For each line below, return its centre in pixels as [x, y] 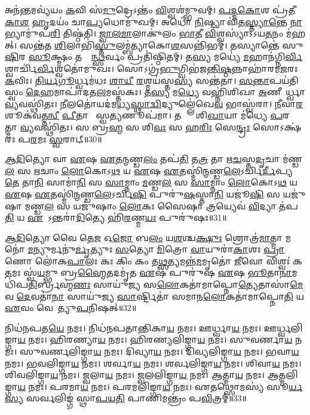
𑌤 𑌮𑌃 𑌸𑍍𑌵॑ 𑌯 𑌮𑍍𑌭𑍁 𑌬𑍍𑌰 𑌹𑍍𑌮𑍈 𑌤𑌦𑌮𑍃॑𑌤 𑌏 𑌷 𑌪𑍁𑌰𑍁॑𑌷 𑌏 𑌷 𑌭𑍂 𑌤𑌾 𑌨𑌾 [148, 272]
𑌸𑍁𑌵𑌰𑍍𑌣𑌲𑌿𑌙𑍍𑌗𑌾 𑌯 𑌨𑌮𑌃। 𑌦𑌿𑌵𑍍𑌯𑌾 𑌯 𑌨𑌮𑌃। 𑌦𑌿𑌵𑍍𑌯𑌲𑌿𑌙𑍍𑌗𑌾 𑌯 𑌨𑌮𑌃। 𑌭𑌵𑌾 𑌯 [159, 351]
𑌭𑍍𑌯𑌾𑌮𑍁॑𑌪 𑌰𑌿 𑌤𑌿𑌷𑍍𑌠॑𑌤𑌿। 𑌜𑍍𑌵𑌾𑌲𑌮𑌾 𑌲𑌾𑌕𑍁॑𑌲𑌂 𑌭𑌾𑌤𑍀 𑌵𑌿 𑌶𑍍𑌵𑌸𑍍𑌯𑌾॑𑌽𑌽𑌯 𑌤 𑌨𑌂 [144, 33]
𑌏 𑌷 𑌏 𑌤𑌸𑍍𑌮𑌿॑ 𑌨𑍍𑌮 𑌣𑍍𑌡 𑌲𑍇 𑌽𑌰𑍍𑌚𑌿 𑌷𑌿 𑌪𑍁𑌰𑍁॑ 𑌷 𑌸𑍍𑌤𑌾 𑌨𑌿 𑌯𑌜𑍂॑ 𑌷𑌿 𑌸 [143, 193]
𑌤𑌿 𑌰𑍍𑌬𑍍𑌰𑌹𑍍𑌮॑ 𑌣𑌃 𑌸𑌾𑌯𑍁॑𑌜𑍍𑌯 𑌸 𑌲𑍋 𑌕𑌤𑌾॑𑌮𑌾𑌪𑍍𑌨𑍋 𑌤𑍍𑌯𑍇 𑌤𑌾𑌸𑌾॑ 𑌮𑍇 [166, 284]
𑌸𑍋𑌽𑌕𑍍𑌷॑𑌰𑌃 [277, 126]
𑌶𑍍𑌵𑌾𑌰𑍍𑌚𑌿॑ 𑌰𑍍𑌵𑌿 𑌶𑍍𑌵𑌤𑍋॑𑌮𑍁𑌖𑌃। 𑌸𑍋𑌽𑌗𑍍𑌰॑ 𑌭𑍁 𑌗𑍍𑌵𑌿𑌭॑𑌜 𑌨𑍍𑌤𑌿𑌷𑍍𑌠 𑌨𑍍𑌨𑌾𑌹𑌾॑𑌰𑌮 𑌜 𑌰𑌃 [151, 68]
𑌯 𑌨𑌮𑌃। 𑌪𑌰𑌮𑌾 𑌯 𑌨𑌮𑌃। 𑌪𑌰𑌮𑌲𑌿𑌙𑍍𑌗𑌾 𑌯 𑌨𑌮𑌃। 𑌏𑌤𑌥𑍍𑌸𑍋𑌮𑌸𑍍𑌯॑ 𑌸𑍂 [153, 386]
